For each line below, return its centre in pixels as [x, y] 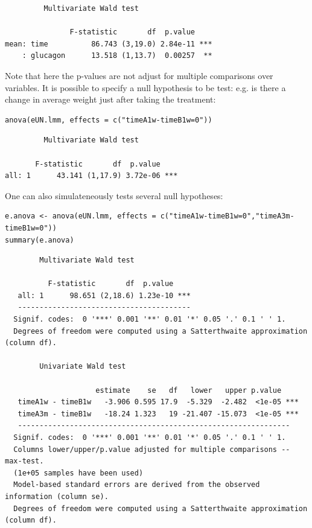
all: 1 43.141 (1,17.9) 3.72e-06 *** [91, 176]
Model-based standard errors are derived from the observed [137, 485]
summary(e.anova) [40, 240]
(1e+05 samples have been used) [78, 473]
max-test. [24, 461]
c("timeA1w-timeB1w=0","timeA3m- [227, 216]
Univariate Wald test [83, 367]
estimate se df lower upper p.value [189, 390]
